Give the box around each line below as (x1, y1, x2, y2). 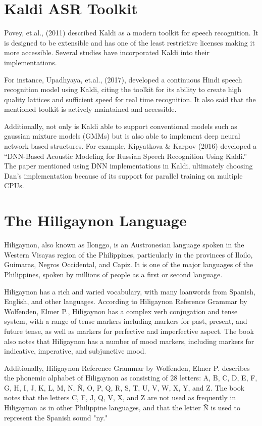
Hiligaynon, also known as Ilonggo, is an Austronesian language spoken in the (4, 239, 244, 250)
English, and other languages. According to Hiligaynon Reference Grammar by (4, 296, 247, 307)
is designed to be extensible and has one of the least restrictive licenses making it (4, 37, 255, 48)
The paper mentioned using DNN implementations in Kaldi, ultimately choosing (4, 160, 253, 171)
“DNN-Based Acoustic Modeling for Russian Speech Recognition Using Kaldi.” (4, 150, 247, 161)
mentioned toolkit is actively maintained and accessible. (4, 104, 177, 114)
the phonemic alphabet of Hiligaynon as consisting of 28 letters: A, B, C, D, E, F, (4, 372, 257, 383)
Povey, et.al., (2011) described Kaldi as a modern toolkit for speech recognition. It (4, 27, 258, 38)
